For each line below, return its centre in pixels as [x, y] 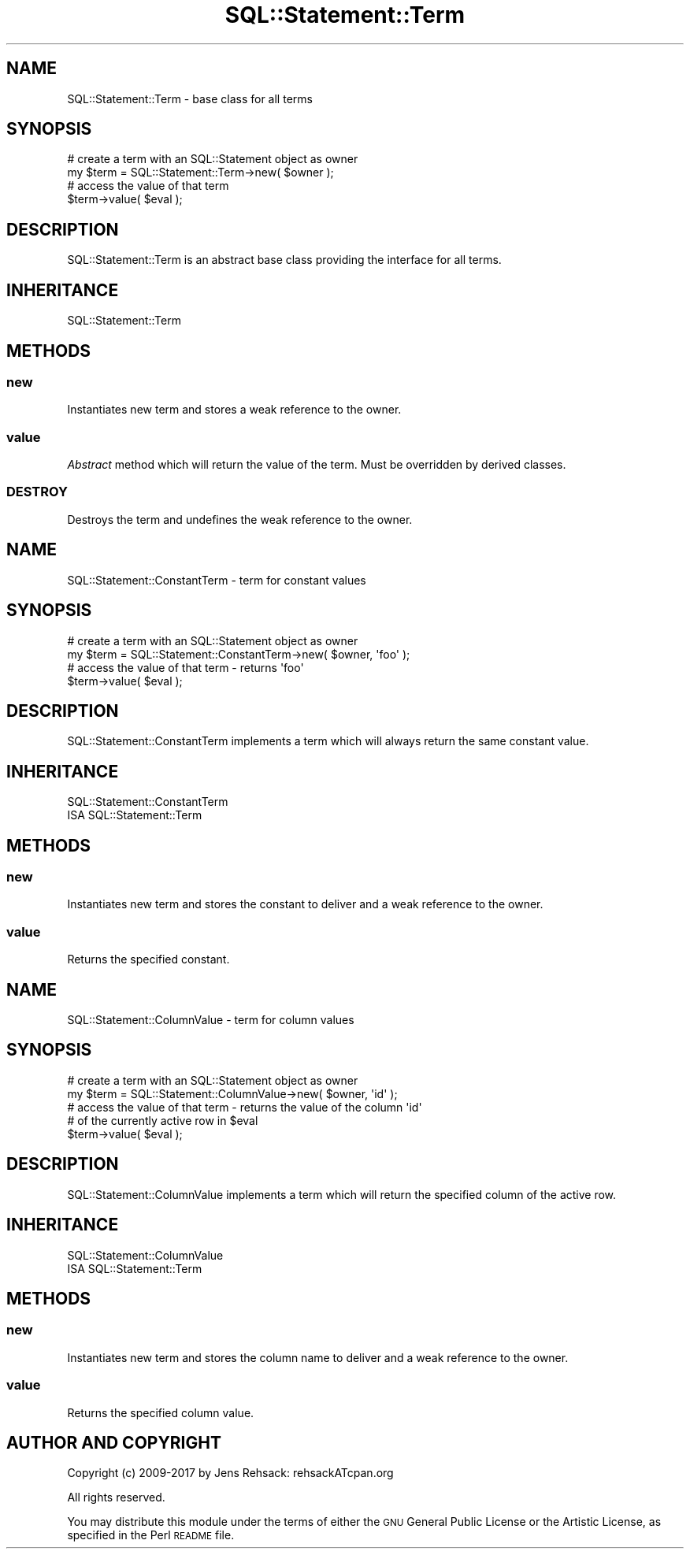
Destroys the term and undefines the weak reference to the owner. [240, 519]
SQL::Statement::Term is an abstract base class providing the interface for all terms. [284, 260]
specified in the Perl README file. [151, 1535]
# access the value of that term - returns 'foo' [185, 667]
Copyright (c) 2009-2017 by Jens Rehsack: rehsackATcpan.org [230, 1473]
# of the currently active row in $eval [163, 1120]
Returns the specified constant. [148, 959]
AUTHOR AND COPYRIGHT [114, 1442]
